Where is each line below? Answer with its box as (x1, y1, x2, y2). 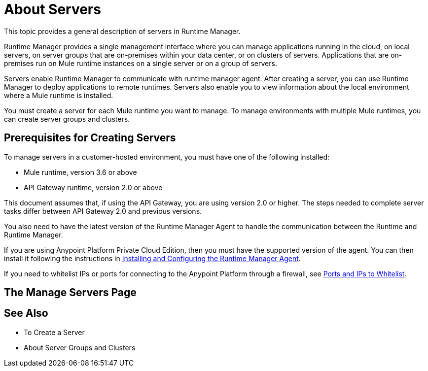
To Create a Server (24, 328, 85, 337)
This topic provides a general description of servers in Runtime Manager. (4, 27, 241, 35)
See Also (4, 307, 48, 320)
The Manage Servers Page (4, 286, 137, 299)
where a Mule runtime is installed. (4, 91, 113, 100)
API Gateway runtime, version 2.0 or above (24, 183, 163, 192)
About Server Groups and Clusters (24, 343, 136, 352)
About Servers (4, 1, 101, 18)
